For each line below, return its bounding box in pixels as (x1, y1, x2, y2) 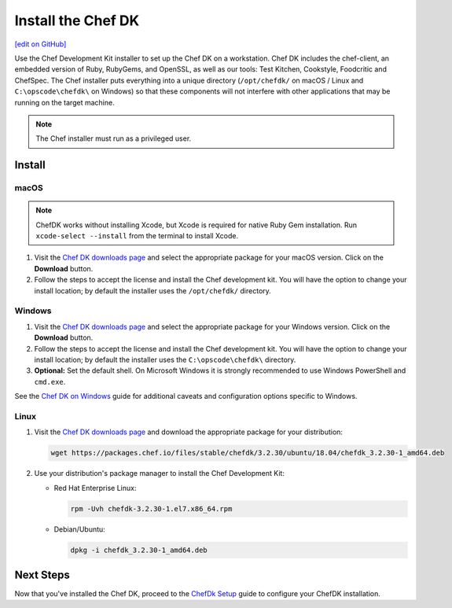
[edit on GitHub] (14, 39, 67, 49)
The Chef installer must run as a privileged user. (35, 134, 192, 143)
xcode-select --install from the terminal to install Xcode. (35, 231, 239, 241)
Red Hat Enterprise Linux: (53, 483, 137, 492)
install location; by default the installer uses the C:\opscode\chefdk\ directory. (34, 355, 296, 364)
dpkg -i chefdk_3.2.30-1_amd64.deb (70, 545, 208, 555)
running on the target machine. (14, 98, 115, 107)
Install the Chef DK (14, 12, 140, 29)
